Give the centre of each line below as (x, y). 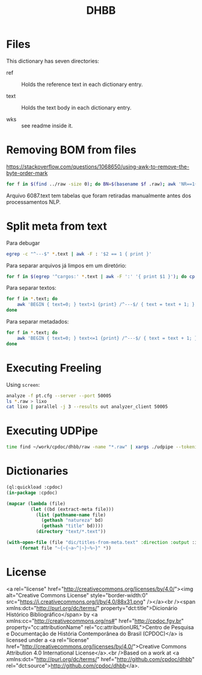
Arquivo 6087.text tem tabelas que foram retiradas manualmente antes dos (99, 196)
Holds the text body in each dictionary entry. (76, 107)
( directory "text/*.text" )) (71, 532)
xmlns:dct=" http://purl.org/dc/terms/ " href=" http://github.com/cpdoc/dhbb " (100, 659)
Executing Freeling (54, 368)
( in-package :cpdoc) (32, 493)
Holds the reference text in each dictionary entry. (82, 84)
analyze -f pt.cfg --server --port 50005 (59, 396)
